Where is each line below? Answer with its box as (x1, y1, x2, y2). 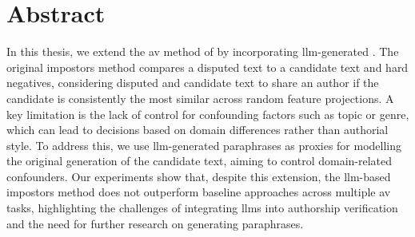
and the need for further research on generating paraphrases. (6, 215, 304, 231)
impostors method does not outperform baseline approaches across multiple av (6, 184, 391, 200)
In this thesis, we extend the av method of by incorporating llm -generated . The (6, 43, 399, 60)
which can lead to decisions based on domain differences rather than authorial (6, 121, 389, 138)
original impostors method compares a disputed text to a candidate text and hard (6, 58, 409, 75)
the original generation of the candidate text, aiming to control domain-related (6, 152, 393, 169)
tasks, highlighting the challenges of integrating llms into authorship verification (6, 199, 398, 216)
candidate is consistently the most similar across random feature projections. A (6, 89, 394, 106)
